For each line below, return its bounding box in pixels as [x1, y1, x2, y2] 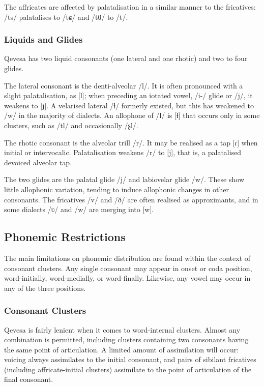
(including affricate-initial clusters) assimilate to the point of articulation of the [4, 364, 252, 374]
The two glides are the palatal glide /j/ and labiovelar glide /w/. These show [4, 174, 244, 185]
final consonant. [4, 374, 53, 384]
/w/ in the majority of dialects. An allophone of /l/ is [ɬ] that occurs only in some [4, 110, 260, 121]
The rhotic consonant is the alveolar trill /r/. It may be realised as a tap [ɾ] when [4, 137, 258, 147]
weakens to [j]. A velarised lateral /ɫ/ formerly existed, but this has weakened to [4, 100, 254, 110]
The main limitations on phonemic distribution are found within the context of [4, 252, 251, 263]
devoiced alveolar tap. [4, 157, 72, 167]
